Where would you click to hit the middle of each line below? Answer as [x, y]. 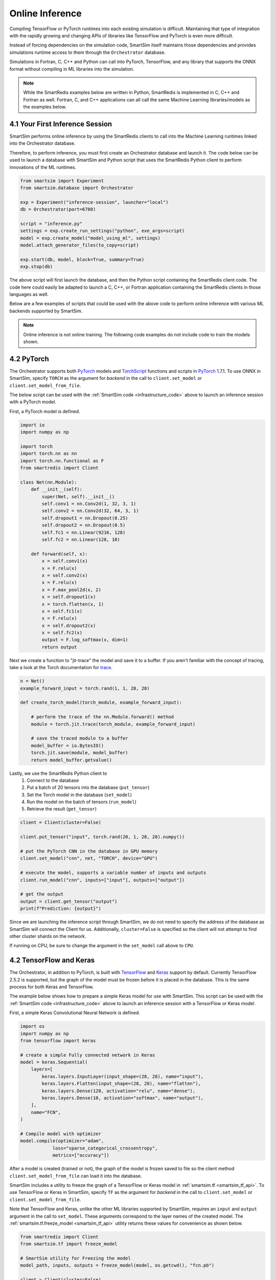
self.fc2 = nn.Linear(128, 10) [81, 540]
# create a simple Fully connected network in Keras [88, 1055]
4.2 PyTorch [29, 359]
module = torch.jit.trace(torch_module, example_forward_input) [113, 724]
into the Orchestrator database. [42, 143]
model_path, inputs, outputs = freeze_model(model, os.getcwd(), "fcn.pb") [117, 1265]
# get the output [42, 894]
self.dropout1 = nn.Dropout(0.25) [85, 518]
